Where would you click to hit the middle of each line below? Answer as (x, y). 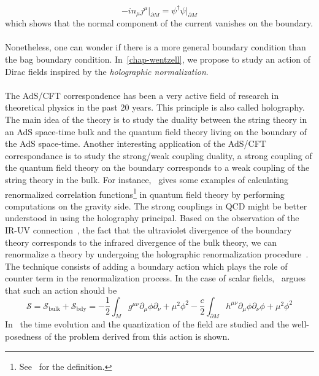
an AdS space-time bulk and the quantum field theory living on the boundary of (156, 131)
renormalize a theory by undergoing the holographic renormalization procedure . (157, 254)
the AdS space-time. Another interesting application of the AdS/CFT (136, 143)
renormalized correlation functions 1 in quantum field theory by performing (145, 193)
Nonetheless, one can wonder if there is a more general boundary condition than (156, 47)
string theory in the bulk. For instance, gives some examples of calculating (147, 180)
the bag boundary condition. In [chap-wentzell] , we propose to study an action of (158, 59)
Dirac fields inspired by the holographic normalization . (107, 71)
